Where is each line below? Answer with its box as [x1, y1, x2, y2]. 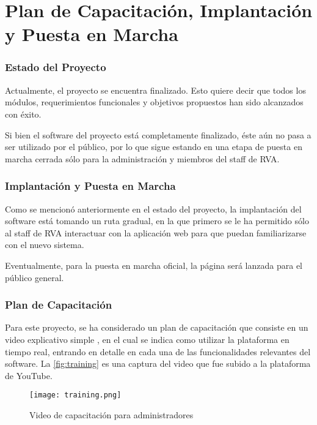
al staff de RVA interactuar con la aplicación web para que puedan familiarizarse [5, 226, 307, 239]
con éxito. [5, 107, 42, 120]
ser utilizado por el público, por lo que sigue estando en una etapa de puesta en [5, 140, 302, 153]
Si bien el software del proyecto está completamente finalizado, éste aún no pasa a [5, 128, 312, 141]
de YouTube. [5, 369, 53, 382]
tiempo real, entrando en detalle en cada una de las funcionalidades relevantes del [5, 345, 311, 358]
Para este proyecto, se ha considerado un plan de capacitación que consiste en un [5, 321, 308, 334]
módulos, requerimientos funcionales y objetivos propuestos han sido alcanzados [5, 96, 304, 108]
